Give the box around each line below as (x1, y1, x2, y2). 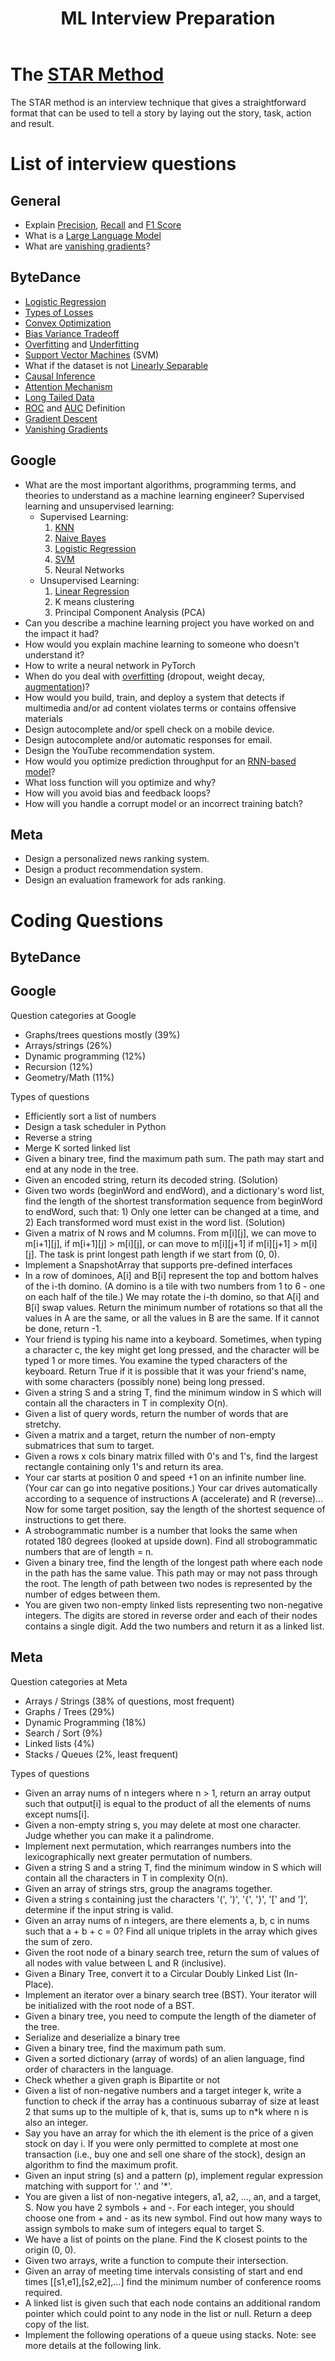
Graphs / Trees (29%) (24, 1705, 115, 1717)
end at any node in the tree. (24, 1163, 139, 1175)
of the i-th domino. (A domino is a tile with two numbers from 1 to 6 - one (24, 1280, 326, 1292)
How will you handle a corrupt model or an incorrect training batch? (24, 797, 303, 809)
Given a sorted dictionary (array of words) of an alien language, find (24, 2052, 305, 2064)
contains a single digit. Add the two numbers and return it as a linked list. (24, 1620, 325, 1632)
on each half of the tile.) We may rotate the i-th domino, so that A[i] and (24, 1290, 320, 1302)
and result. (10, 117, 55, 129)
